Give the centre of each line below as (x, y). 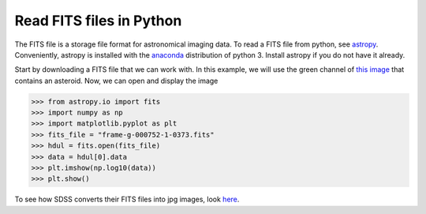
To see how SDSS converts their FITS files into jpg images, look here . (127, 199)
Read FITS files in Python (98, 21)
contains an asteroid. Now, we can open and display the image (116, 81)
